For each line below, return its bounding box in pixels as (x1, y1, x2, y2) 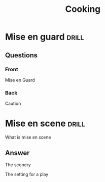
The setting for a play (5, 171, 48, 177)
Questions (5, 51, 38, 59)
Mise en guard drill (5, 31, 84, 43)
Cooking (65, 3, 101, 15)
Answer (5, 148, 30, 157)
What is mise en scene (5, 135, 51, 140)
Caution (5, 100, 21, 107)
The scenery (5, 162, 31, 168)
